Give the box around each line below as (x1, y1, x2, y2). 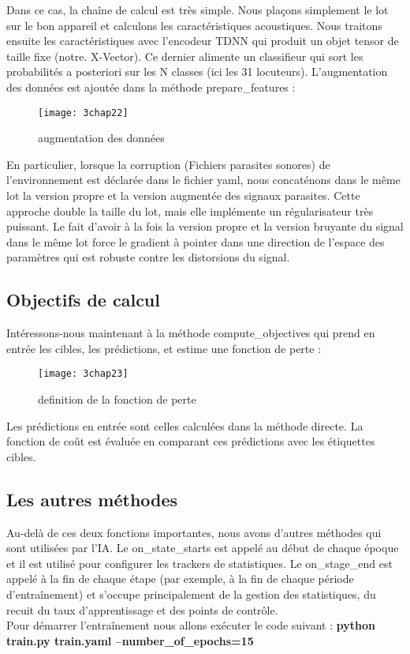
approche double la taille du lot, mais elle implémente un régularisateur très (6, 202, 374, 219)
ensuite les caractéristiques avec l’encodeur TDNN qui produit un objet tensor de (6, 32, 399, 49)
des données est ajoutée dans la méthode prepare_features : (6, 78, 296, 95)
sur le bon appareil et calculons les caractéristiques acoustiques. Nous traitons (6, 17, 382, 33)
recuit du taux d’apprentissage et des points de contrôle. (6, 601, 278, 618)
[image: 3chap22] (38, 107, 129, 118)
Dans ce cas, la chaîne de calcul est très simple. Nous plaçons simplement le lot (6, 2, 389, 17)
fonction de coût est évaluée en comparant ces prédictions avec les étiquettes (6, 433, 375, 449)
